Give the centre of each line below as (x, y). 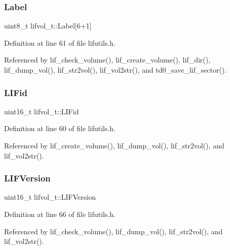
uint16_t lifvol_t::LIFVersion (50, 197)
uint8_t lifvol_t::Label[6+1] (48, 26)
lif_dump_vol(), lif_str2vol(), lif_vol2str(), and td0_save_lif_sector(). (116, 70)
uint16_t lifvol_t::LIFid (42, 111)
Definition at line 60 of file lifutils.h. (60, 128)
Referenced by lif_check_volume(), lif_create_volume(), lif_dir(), (107, 60)
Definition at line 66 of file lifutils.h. (60, 214)
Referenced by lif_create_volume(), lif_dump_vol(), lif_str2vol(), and (114, 145)
